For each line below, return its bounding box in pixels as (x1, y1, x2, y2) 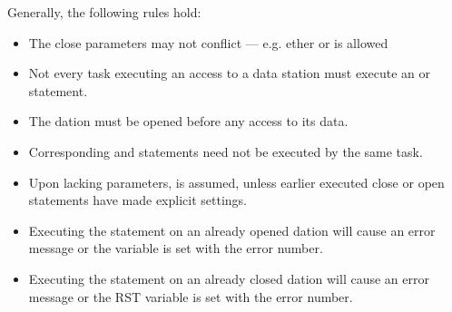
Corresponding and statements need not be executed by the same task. (28, 141, 423, 161)
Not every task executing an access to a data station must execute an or (28, 63, 430, 83)
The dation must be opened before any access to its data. (28, 112, 349, 131)
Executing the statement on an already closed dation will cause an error (28, 268, 429, 288)
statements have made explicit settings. (28, 190, 248, 210)
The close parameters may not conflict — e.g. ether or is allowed (28, 33, 388, 52)
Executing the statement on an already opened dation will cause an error (28, 220, 436, 239)
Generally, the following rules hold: (7, 3, 201, 21)
